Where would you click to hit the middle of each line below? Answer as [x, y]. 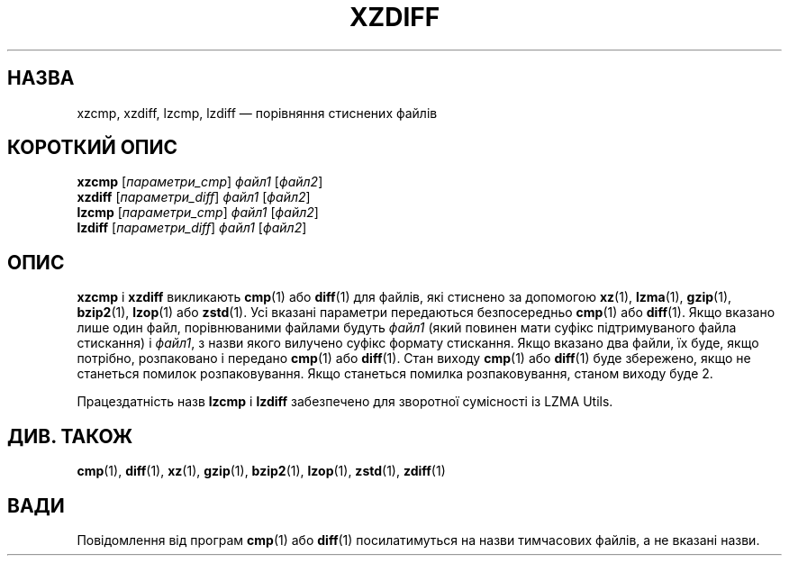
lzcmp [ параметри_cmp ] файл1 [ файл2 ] [198, 213]
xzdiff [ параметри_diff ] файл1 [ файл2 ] [194, 197]
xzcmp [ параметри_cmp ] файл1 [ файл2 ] [200, 182]
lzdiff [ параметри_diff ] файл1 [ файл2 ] [192, 228]
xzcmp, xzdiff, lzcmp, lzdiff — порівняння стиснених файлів [257, 113]
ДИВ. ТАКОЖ [70, 436]
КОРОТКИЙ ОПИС [93, 148]
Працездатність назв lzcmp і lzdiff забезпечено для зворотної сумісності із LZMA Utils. [345, 402]
